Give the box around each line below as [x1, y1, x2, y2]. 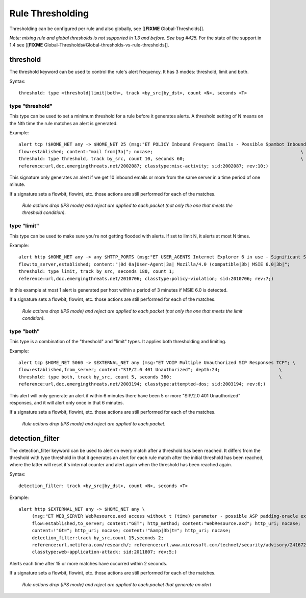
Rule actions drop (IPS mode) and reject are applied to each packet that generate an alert [22, 581, 212, 587]
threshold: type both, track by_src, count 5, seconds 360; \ [18, 374, 283, 380]
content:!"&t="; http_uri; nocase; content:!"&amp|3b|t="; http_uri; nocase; [32, 528, 231, 534]
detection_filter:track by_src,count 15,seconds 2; [32, 535, 164, 541]
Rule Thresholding [9, 8, 89, 19]
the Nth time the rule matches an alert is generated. [9, 120, 118, 126]
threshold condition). [22, 209, 66, 216]
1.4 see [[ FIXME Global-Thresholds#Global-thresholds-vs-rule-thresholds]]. [9, 42, 169, 48]
